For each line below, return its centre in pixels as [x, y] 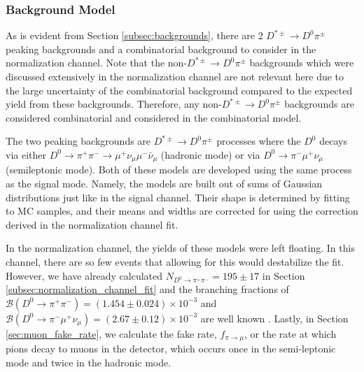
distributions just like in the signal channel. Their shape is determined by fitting [178, 197]
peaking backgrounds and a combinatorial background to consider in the [161, 49]
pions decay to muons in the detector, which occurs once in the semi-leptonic [171, 349]
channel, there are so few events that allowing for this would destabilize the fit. [175, 261]
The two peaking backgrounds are [78, 141]
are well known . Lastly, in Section [274, 318]
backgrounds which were [302, 63]
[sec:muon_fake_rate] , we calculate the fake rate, [111, 333]
